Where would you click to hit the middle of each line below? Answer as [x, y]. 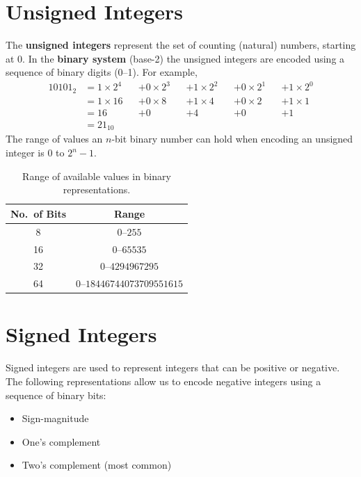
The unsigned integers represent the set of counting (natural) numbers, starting [181, 45]
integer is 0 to [35, 153]
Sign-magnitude [55, 418]
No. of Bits [39, 213]
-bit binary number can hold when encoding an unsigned [232, 139]
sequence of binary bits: [56, 395]
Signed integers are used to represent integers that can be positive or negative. [173, 367]
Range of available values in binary [97, 176]
